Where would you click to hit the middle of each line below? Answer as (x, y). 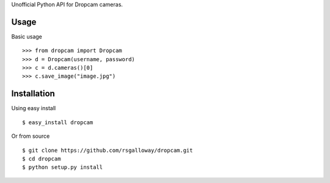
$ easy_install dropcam (58, 122)
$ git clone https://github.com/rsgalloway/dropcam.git (108, 150)
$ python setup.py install (63, 167)
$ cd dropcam (42, 159)
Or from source (31, 136)
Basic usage (27, 36)
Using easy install (34, 108)
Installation (33, 94)
